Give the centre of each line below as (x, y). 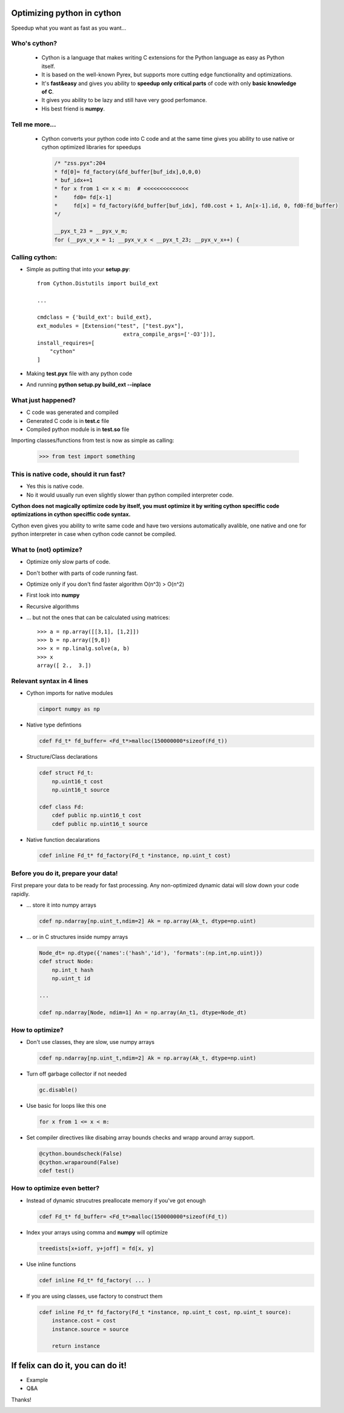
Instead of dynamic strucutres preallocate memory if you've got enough (116, 1200)
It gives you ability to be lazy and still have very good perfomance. (124, 100)
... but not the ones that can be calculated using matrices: (98, 618)
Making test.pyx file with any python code (79, 373)
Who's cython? (34, 44)
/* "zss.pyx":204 (80, 163)
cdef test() (57, 1171)
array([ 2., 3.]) (64, 666)
